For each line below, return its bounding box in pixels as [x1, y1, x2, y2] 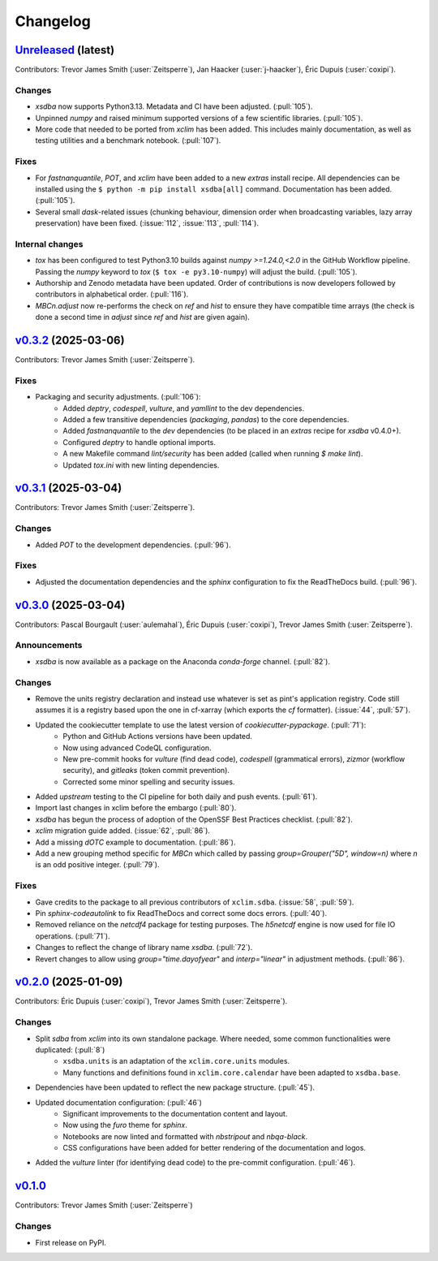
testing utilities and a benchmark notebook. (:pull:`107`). [35, 136, 221, 145]
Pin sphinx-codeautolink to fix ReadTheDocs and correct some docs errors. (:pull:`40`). [35, 908, 328, 918]
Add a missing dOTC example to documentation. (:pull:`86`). [35, 837, 236, 847]
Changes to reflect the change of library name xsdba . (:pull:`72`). [35, 943, 253, 952]
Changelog [15, 12, 91, 30]
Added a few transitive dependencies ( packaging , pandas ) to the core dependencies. [62, 415, 350, 424]
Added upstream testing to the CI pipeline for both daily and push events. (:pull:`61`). [35, 792, 318, 801]
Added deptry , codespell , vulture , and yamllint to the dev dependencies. [62, 403, 305, 413]
